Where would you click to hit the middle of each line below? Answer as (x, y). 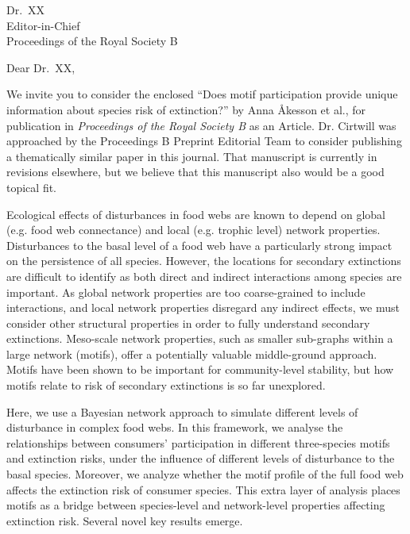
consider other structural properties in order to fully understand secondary (188, 323)
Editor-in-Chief (43, 25)
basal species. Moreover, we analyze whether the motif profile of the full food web (205, 474)
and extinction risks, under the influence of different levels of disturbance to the (201, 458)
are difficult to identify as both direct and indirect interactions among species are (204, 276)
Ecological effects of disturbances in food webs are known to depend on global (196, 214)
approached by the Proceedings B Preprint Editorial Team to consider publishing (204, 141)
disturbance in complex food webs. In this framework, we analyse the (175, 427)
